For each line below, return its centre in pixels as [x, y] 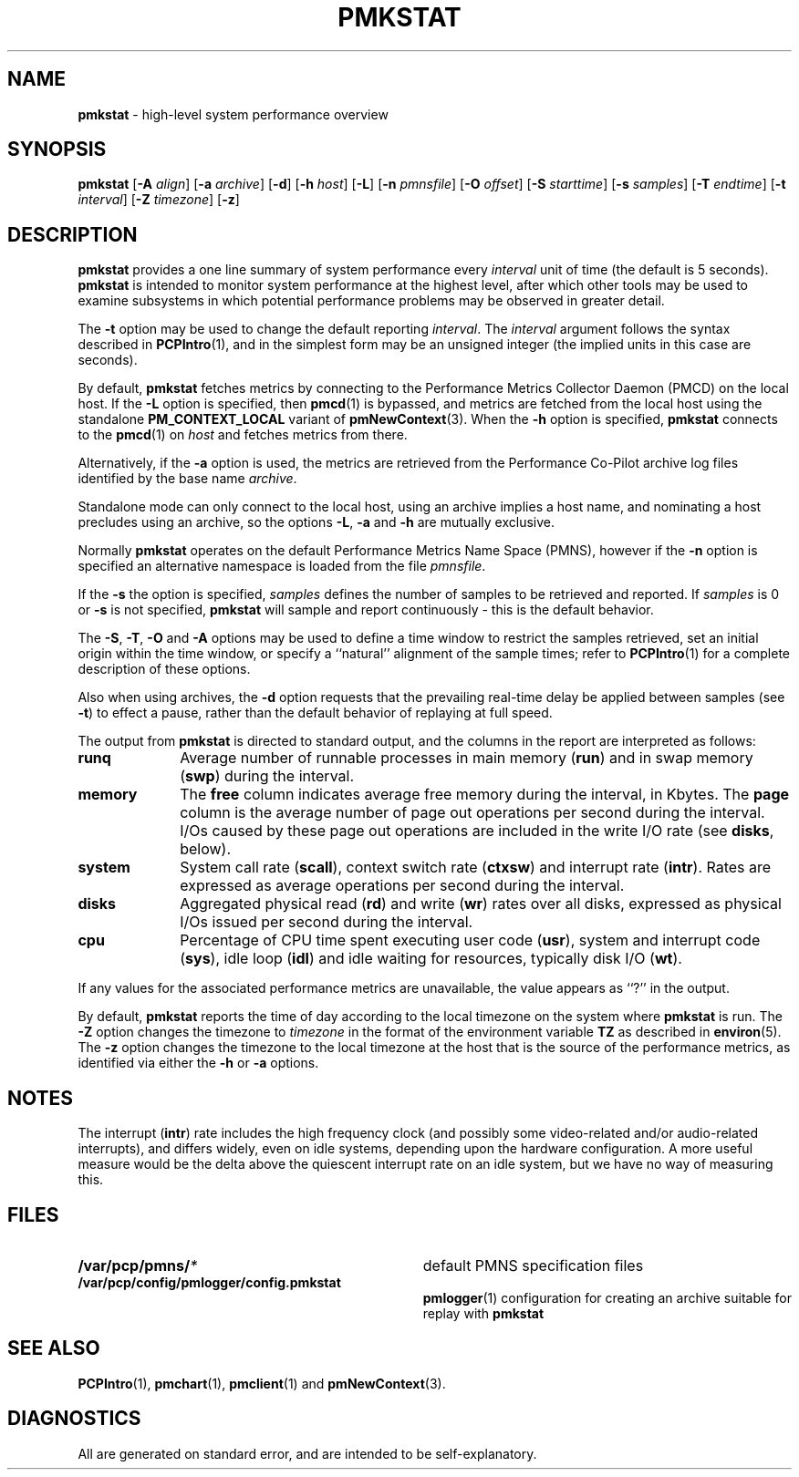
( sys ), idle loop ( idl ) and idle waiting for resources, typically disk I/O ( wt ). [431, 959]
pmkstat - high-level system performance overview [233, 114]
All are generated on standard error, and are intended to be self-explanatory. [307, 1453]
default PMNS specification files [533, 1265]
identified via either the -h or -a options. [198, 1063]
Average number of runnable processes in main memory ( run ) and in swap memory [467, 758]
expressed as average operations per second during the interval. [402, 886]
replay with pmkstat [483, 1313]
